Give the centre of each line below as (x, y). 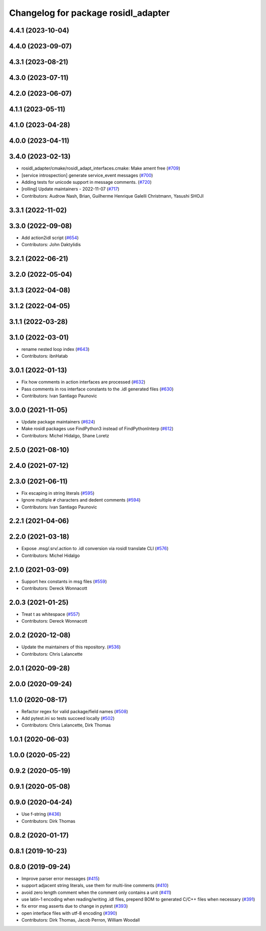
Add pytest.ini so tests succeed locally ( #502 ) (68, 719)
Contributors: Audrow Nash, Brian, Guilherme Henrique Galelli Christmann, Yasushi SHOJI (113, 196)
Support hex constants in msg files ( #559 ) (64, 581)
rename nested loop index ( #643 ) (55, 349)
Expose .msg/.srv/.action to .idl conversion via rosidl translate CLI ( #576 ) (95, 549)
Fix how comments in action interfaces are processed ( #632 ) (83, 382)
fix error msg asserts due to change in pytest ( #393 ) (75, 906)
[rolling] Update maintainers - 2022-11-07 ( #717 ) (70, 189)
